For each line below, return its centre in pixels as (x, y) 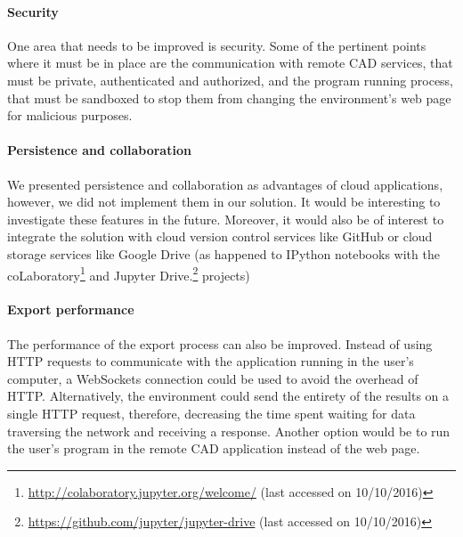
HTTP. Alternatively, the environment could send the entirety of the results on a (228, 396)
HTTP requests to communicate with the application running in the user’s (211, 361)
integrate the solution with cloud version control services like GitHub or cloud (220, 236)
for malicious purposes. (70, 115)
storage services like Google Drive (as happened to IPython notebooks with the (223, 253)
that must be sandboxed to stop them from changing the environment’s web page (229, 98)
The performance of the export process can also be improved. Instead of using (220, 343)
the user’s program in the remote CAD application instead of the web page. (214, 448)
